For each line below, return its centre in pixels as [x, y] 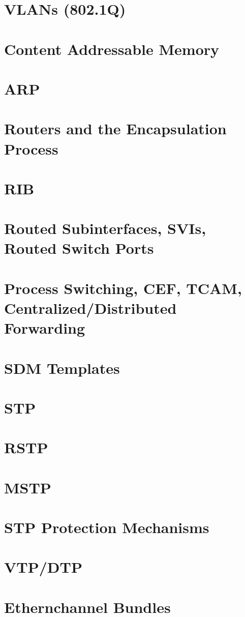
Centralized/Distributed [90, 308]
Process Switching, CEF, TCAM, [123, 288]
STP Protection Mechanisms [107, 527]
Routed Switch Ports [79, 248]
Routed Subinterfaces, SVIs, [105, 228]
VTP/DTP [43, 567]
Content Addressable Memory [112, 49]
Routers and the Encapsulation [115, 128]
